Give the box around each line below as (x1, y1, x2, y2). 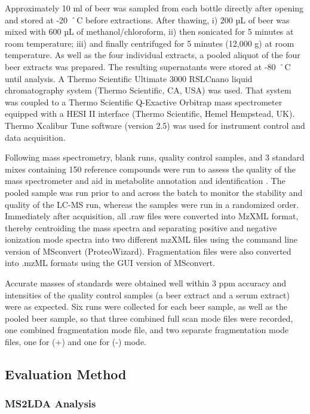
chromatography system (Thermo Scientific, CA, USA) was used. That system (5, 84, 291, 96)
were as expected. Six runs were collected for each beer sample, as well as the (5, 300, 287, 313)
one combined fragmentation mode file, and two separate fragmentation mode (5, 324, 289, 336)
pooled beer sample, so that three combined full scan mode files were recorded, (5, 312, 293, 324)
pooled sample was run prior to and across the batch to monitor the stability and (5, 186, 303, 198)
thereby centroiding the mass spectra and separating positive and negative (5, 221, 277, 234)
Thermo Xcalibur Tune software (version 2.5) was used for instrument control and (5, 119, 305, 131)
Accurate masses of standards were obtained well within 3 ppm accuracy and (5, 277, 287, 289)
